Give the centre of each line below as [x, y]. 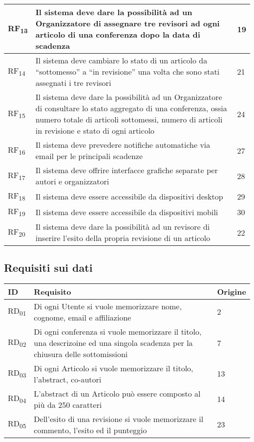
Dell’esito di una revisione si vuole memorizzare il [119, 419]
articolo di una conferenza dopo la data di [118, 34]
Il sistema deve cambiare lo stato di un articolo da [121, 60]
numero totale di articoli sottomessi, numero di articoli [129, 119]
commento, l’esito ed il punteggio [90, 430]
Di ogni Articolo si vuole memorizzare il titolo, [114, 368]
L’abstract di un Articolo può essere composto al [117, 393]
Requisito [53, 291]
